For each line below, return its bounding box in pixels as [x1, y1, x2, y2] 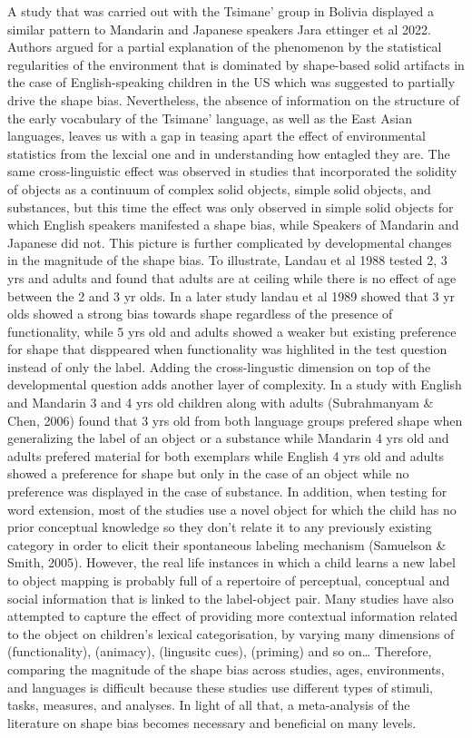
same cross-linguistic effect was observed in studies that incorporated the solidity [7, 162, 457, 181]
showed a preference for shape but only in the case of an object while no [7, 464, 409, 483]
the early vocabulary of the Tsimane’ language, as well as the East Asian [7, 108, 412, 127]
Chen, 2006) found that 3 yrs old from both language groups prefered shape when [7, 410, 463, 429]
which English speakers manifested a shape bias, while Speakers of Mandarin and [7, 215, 459, 234]
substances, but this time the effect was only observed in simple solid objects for [7, 197, 454, 216]
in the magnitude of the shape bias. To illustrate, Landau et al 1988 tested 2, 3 [7, 251, 447, 270]
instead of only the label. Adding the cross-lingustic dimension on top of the [7, 357, 431, 376]
